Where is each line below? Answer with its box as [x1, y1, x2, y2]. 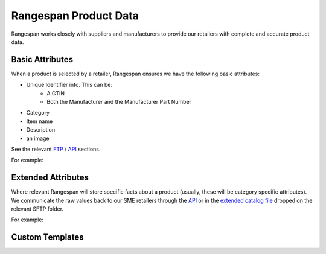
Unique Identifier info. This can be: [26, 81, 113, 89]
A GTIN [46, 89, 65, 97]
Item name [26, 118, 53, 125]
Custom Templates [11, 232, 84, 243]
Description [26, 126, 56, 133]
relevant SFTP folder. [11, 205, 63, 212]
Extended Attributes [11, 173, 89, 183]
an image [26, 135, 50, 142]
